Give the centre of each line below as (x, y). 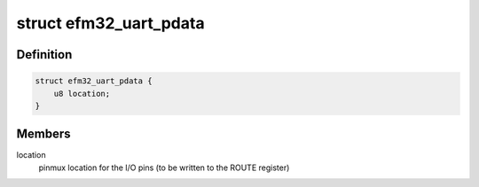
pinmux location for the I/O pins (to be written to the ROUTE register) (164, 168)
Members (43, 134)
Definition (44, 55)
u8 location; (82, 93)
